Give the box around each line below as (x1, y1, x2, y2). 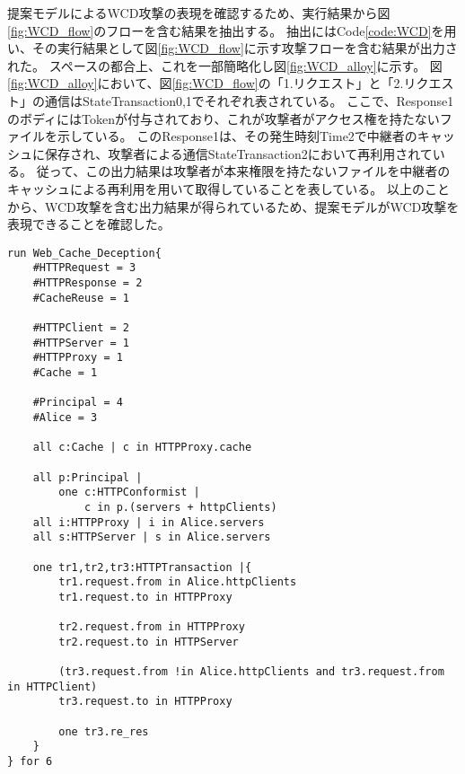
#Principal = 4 (32, 396, 123, 409)
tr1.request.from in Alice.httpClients (58, 576, 297, 589)
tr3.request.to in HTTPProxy (58, 695, 232, 708)
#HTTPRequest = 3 (32, 261, 136, 275)
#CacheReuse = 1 (32, 291, 130, 304)
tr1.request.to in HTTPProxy (58, 590, 232, 603)
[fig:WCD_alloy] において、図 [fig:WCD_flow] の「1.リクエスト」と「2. (7, 74, 404, 92)
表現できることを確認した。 (7, 215, 171, 233)
